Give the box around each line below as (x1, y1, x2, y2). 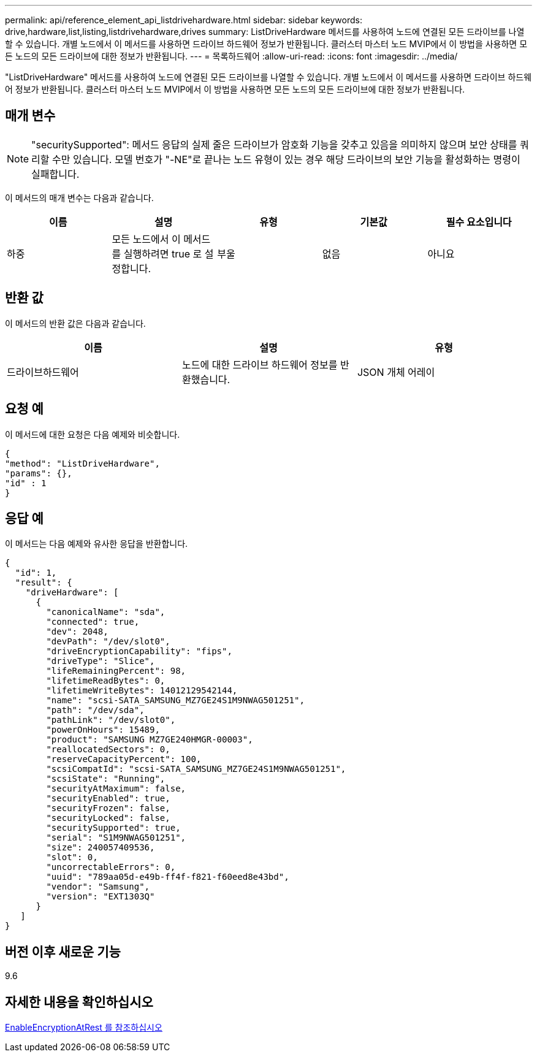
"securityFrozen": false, (46, 803, 170, 814)
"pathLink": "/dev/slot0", (46, 715, 176, 725)
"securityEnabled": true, (46, 793, 170, 804)
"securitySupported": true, (46, 823, 181, 833)
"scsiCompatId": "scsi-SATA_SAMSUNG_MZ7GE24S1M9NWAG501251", (46, 764, 346, 774)
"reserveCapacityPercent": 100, (46, 754, 202, 765)
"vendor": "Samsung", (46, 882, 150, 892)
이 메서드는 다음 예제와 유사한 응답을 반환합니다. (5, 538, 188, 549)
